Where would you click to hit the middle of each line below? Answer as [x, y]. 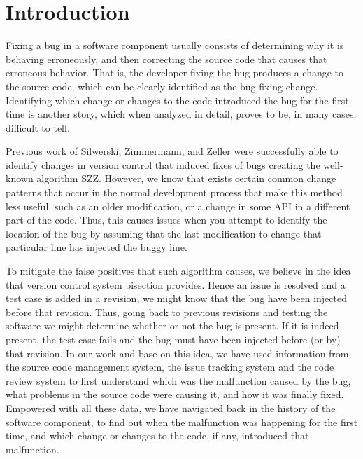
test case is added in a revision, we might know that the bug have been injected [176, 298]
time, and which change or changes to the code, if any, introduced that [157, 436]
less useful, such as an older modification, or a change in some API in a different [178, 206]
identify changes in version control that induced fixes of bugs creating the [163, 164]
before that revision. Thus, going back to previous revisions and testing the [167, 311]
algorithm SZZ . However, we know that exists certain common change [186, 178]
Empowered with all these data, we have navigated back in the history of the [171, 407]
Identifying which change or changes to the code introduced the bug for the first [177, 100]
